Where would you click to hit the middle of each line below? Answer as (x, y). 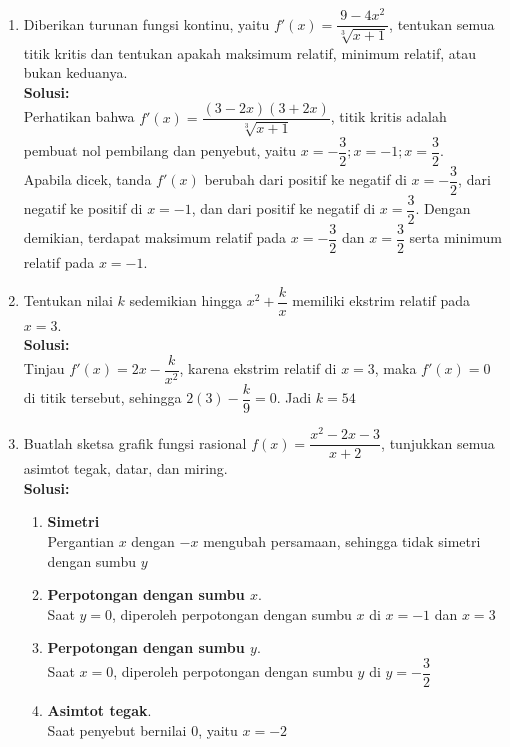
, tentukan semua (442, 23)
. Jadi (294, 397)
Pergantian (80, 540)
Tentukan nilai (68, 300)
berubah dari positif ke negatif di (305, 179)
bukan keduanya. (75, 72)
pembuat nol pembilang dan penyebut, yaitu (160, 150)
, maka (395, 368)
